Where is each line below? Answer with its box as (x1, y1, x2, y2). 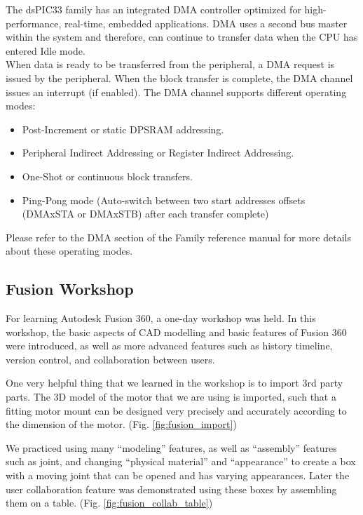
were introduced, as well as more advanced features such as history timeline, (6, 338, 333, 353)
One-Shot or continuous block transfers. (22, 168, 193, 183)
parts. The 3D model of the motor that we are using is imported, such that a (6, 389, 336, 404)
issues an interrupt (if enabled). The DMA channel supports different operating (6, 84, 347, 99)
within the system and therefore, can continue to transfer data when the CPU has (6, 29, 358, 44)
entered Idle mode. (6, 43, 85, 58)
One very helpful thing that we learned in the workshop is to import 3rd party (6, 375, 343, 390)
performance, (6, 15, 62, 30)
